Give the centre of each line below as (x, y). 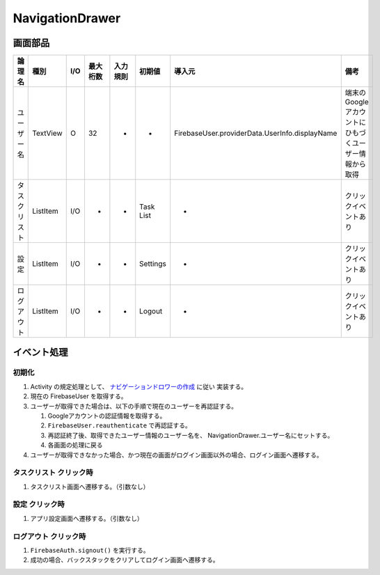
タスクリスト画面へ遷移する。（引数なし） (90, 487)
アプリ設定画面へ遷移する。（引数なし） (87, 518)
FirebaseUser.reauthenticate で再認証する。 (119, 425)
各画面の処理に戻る (75, 445)
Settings (153, 264)
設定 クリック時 (39, 505)
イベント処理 (40, 353)
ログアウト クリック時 (49, 536)
